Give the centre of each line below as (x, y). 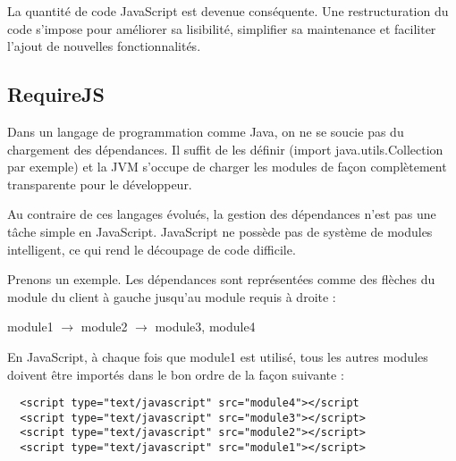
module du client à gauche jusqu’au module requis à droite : (172, 296)
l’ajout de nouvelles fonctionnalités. (104, 46)
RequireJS (56, 94)
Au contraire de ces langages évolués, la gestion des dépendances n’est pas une (222, 214)
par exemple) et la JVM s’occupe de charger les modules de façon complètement (227, 167)
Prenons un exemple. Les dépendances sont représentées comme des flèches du (221, 279)
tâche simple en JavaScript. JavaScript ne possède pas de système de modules (220, 231)
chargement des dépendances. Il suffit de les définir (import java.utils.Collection (225, 149)
